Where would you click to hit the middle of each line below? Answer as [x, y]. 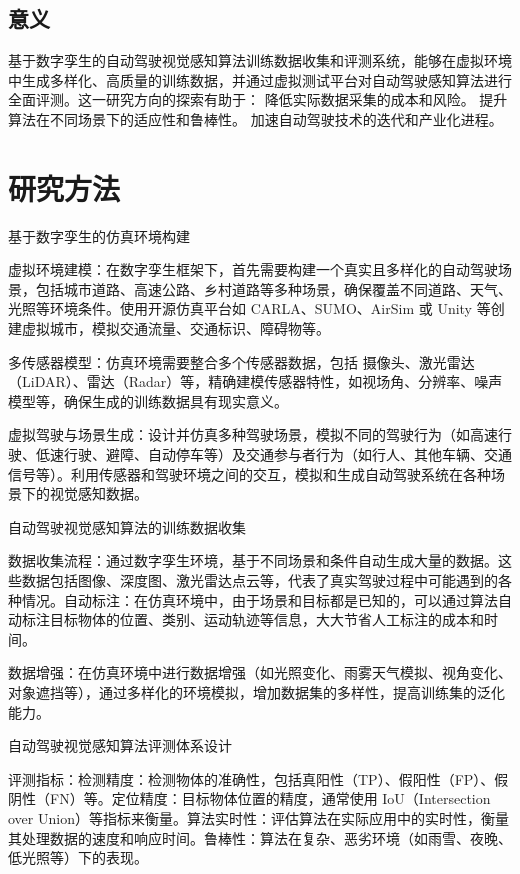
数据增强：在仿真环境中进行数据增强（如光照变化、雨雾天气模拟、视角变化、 [260, 672]
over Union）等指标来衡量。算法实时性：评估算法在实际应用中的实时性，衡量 [258, 817]
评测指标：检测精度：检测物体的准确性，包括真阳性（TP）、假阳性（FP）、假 [258, 778]
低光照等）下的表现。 [78, 857]
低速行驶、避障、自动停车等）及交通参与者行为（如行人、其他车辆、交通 [273, 454]
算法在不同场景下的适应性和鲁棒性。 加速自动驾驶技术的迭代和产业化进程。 [255, 118]
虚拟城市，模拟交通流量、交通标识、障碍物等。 [175, 328]
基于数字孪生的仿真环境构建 [99, 235]
